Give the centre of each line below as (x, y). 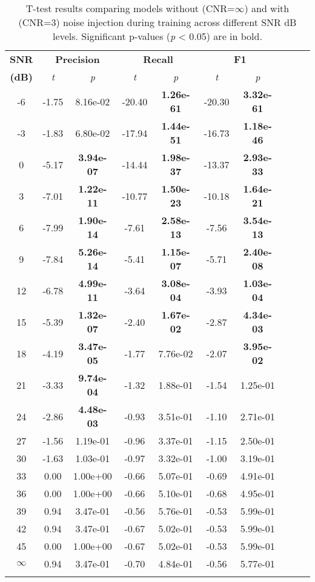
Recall (158, 59)
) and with (267, 8)
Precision (78, 59)
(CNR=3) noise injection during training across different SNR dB (157, 22)
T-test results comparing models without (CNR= (130, 8)
